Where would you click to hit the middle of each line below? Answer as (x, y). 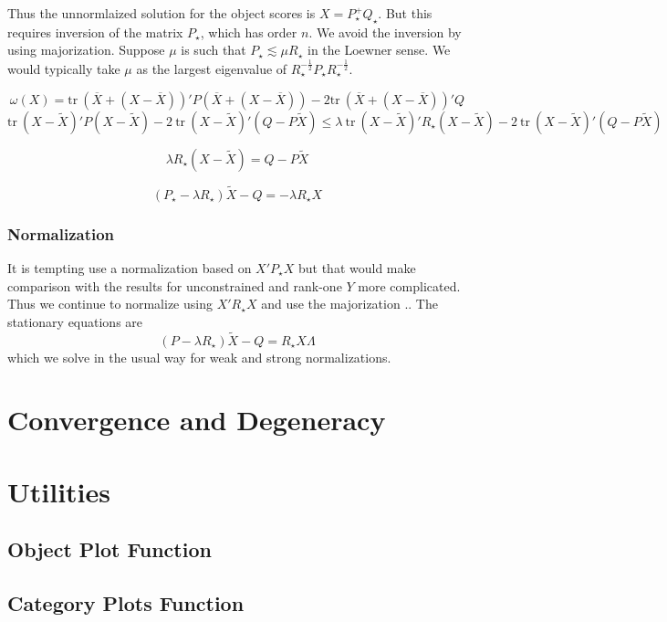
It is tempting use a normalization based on (130, 268)
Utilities (59, 491)
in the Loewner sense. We (379, 50)
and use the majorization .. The (349, 304)
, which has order (249, 32)
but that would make (357, 268)
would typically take (64, 69)
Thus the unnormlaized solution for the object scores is (162, 13)
